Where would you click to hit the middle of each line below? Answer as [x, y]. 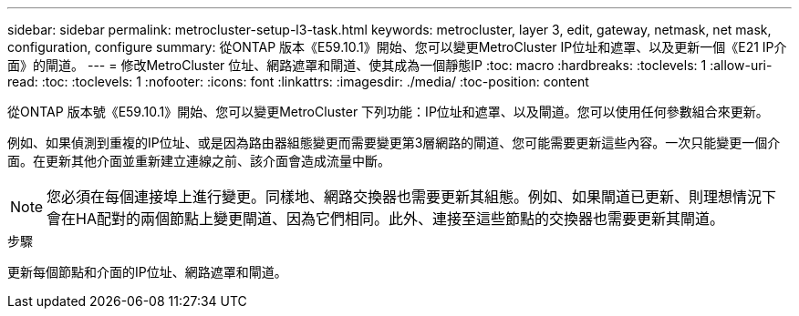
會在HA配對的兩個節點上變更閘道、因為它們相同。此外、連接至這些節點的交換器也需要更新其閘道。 [385, 219]
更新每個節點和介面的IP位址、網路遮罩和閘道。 [147, 272]
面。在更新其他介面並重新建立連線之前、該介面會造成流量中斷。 [199, 161]
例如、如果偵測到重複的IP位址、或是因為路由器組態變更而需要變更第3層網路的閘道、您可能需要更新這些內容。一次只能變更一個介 [394, 143]
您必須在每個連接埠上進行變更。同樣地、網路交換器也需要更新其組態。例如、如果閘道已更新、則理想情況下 [412, 197]
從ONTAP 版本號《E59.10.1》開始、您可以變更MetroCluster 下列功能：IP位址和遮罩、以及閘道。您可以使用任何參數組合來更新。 [388, 112]
